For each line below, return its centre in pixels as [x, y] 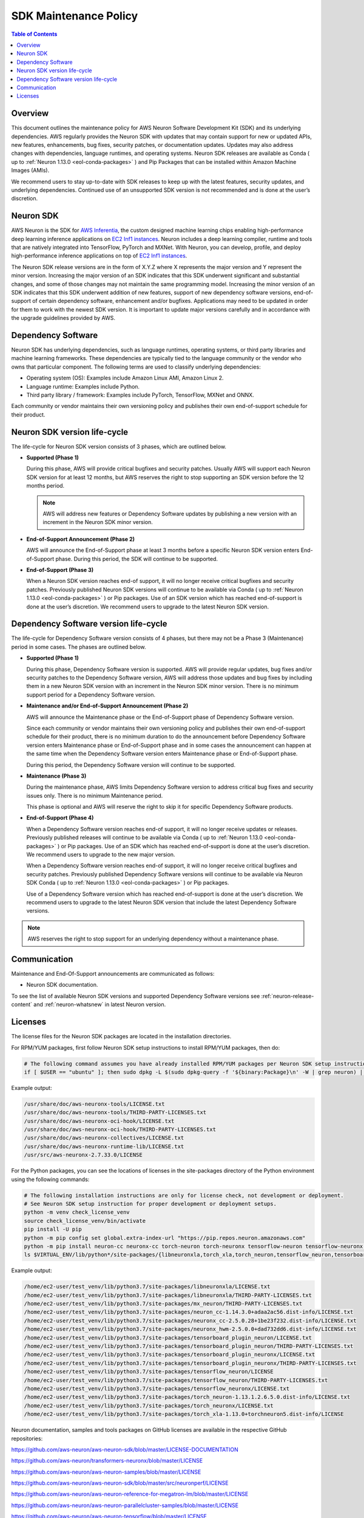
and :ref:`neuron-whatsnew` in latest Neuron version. [100, 1004]
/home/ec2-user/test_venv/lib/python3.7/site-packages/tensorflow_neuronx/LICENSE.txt [157, 1388]
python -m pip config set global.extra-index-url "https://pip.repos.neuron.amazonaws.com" [165, 1238]
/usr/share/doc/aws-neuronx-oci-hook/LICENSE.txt [99, 1121]
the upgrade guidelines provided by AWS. [63, 318]
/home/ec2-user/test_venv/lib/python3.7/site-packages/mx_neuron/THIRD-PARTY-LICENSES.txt [163, 1304]
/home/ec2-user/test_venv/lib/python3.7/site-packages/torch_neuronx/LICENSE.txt [149, 1405]
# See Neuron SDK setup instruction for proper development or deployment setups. [150, 1203]
